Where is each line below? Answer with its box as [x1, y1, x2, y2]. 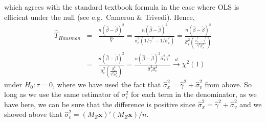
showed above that [4, 109, 62, 119]
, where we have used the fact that [53, 79, 161, 89]
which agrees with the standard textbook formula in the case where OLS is [4, 2, 239, 12]
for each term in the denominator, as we [131, 89, 257, 100]
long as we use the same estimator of [4, 89, 120, 100]
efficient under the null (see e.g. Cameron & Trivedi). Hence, [4, 11, 195, 22]
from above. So [205, 79, 252, 89]
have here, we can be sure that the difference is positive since [4, 99, 196, 109]
